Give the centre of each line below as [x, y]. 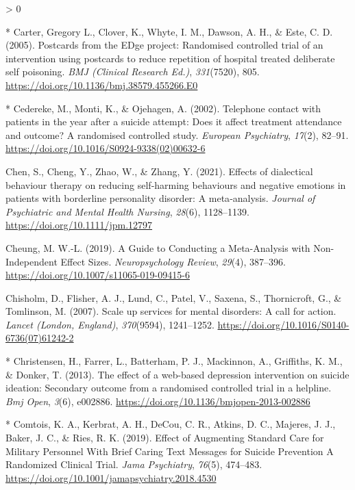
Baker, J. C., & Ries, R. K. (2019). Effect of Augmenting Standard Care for [165, 438]
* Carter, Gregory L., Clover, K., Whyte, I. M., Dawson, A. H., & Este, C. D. [169, 31]
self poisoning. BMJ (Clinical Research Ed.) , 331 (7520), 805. [133, 72]
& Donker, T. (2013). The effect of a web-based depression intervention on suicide [177, 374]
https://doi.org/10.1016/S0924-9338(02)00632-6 [106, 148]
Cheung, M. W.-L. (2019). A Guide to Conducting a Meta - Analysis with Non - [170, 247]
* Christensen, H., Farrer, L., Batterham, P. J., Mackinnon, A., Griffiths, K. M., [174, 361]
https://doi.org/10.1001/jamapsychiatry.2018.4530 [111, 477]
